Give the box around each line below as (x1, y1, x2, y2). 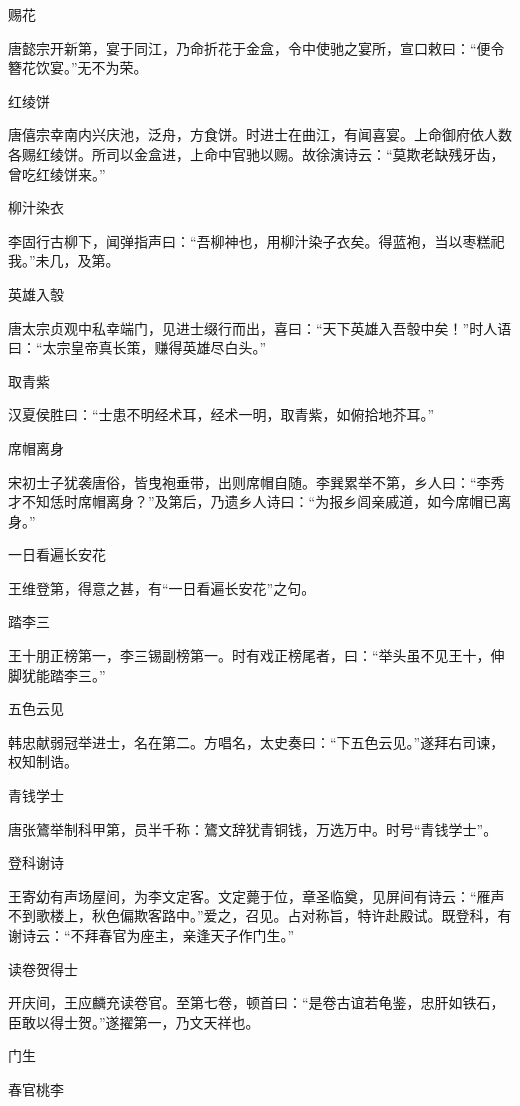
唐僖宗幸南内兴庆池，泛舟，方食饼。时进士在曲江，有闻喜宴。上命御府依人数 (8, 124, 512, 145)
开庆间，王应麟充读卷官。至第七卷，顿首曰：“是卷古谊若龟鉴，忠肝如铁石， (8, 992, 505, 1013)
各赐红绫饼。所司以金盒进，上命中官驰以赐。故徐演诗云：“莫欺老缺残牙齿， (8, 143, 505, 164)
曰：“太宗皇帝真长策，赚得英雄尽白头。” (8, 337, 267, 358)
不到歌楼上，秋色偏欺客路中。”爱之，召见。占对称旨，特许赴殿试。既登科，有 (8, 905, 512, 926)
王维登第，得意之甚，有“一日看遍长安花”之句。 (8, 577, 316, 598)
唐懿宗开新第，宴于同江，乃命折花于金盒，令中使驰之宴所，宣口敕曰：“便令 (8, 37, 505, 58)
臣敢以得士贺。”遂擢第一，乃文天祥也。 (8, 1011, 260, 1032)
